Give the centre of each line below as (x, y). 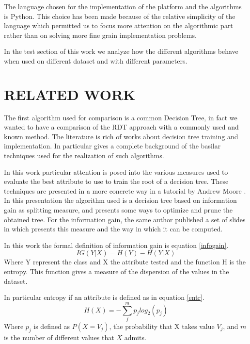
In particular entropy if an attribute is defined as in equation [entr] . (104, 297)
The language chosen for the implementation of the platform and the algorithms (123, 6)
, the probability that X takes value (162, 326)
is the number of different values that (59, 337)
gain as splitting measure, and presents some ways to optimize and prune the (118, 210)
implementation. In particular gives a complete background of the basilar (112, 146)
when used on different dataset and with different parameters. (96, 60)
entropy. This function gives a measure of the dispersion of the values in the (117, 271)
